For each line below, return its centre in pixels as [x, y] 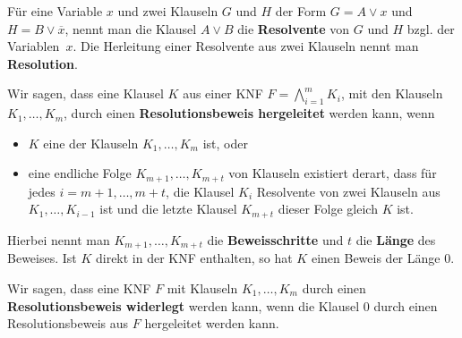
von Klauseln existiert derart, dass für [333, 173]
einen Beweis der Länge [376, 258]
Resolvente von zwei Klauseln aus [348, 191]
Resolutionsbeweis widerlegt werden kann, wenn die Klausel [184, 305]
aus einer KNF [223, 93]
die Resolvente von [294, 28]
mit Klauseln [202, 287]
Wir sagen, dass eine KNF [79, 287]
